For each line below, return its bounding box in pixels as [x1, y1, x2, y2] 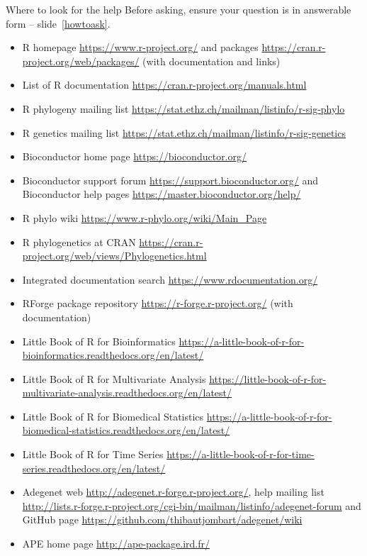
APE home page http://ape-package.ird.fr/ [22, 536, 210, 551]
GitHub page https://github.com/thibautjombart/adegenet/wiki [22, 512, 303, 527]
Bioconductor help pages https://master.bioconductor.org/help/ [22, 187, 301, 201]
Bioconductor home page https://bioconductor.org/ [22, 149, 247, 164]
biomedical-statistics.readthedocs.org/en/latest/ [22, 423, 230, 438]
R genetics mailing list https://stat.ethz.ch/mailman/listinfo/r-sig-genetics [22, 125, 346, 140]
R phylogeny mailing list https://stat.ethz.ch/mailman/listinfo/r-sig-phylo [22, 101, 345, 116]
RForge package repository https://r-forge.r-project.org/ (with [22, 296, 293, 311]
